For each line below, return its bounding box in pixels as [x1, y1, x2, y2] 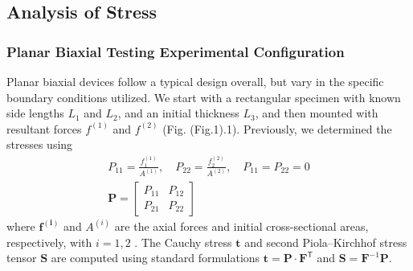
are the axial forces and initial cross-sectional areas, [114, 217, 369, 234]
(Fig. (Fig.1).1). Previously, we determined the [162, 120, 392, 137]
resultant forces [6, 120, 82, 137]
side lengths [6, 105, 64, 121]
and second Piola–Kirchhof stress [244, 233, 407, 250]
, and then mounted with [255, 105, 378, 121]
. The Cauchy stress [134, 233, 232, 250]
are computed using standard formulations [51, 249, 260, 266]
